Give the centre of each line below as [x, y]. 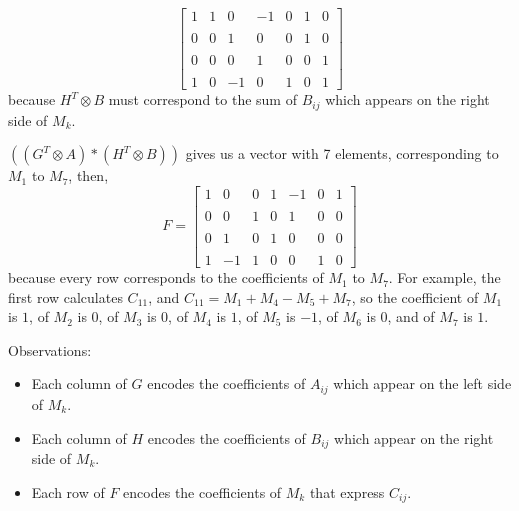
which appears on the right [407, 99]
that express [347, 491]
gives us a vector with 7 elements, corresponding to [342, 153]
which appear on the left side [422, 383]
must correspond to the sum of [202, 99]
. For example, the [444, 277]
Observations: [50, 349]
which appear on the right [414, 437]
